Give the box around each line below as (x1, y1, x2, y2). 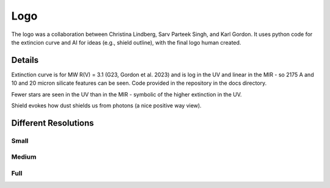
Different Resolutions (11, 118, 94, 128)
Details (11, 55, 39, 65)
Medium (11, 153, 37, 161)
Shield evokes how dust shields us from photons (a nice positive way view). (11, 102, 202, 109)
